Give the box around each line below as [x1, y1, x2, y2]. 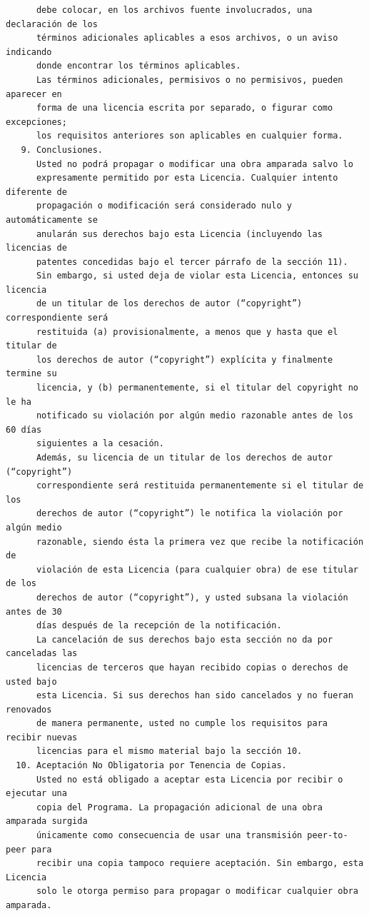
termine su [6, 368, 57, 379]
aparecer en [6, 89, 62, 99]
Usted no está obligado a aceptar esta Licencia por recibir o [36, 774, 343, 785]
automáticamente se [6, 214, 98, 225]
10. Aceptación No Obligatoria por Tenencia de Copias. [16, 760, 287, 771]
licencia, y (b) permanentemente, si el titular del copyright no [36, 383, 358, 393]
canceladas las [6, 648, 78, 659]
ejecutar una [6, 788, 67, 799]
